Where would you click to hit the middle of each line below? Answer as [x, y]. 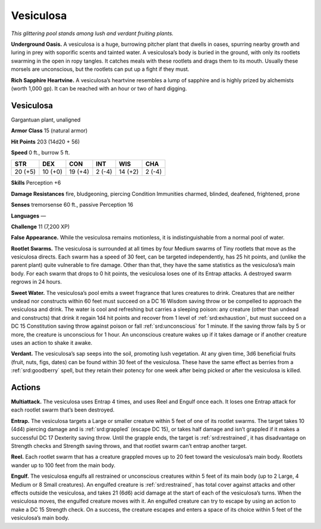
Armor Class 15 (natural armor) [49, 130]
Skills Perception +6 [36, 183]
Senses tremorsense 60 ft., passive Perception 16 [72, 205]
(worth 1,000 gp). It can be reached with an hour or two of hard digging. [99, 88]
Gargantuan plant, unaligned [46, 120]
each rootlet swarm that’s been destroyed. [63, 410]
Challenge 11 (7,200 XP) [40, 226]
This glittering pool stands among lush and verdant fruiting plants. [92, 33]
